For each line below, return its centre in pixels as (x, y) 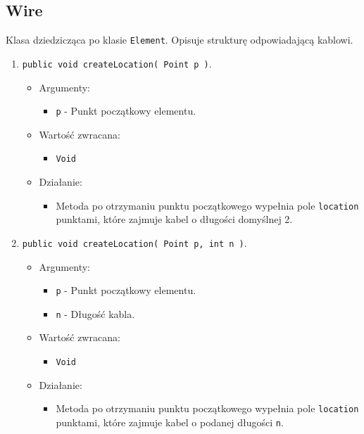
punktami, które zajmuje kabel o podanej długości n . (170, 422)
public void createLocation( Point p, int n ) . (134, 242)
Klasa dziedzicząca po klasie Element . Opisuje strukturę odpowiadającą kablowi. (180, 40)
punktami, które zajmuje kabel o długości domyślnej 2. (174, 219)
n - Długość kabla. (95, 313)
